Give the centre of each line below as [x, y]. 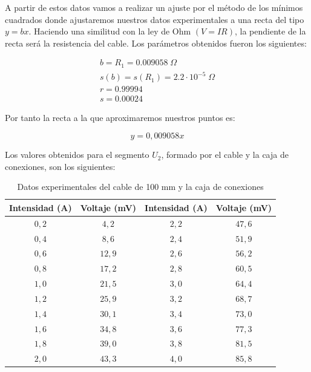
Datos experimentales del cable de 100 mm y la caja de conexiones [140, 187]
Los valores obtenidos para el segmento [77, 155]
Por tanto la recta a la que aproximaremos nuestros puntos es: [120, 118]
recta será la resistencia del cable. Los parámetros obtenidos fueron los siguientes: [156, 43]
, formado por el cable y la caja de [225, 155]
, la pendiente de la [270, 31]
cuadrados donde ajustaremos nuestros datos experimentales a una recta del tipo [155, 19]
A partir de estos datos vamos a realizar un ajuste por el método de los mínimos [154, 7]
